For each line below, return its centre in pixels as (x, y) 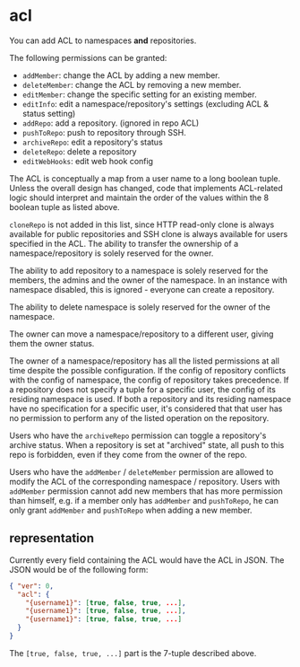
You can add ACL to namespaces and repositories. (103, 40)
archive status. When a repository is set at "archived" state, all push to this (147, 444)
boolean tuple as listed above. (64, 206)
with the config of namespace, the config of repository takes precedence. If (149, 380)
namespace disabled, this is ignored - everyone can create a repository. (142, 289)
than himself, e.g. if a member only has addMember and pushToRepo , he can (144, 500)
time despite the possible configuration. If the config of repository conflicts (148, 370)
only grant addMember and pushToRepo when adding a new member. (131, 510)
